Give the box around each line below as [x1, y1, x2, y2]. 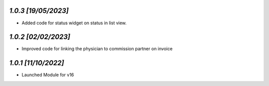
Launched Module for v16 [21, 72, 74, 78]
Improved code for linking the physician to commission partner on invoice [21, 46, 173, 52]
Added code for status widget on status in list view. [21, 20, 127, 26]
